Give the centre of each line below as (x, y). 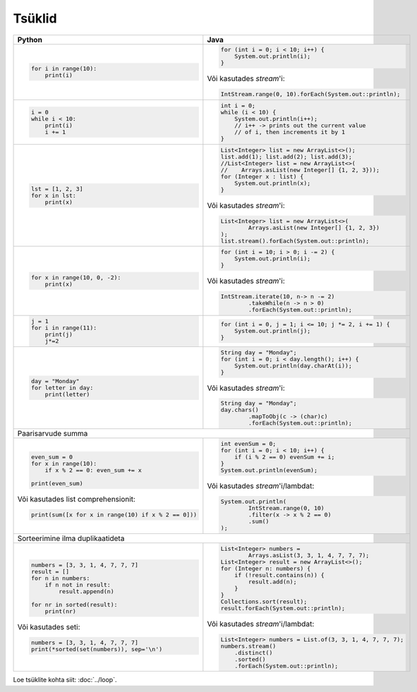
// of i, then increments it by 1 (290, 132)
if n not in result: (78, 585)
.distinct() (253, 652)
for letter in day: (62, 388)
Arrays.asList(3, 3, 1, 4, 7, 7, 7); (309, 555)
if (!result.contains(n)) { (279, 575)
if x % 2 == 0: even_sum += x (93, 470)
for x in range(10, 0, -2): (76, 278)
